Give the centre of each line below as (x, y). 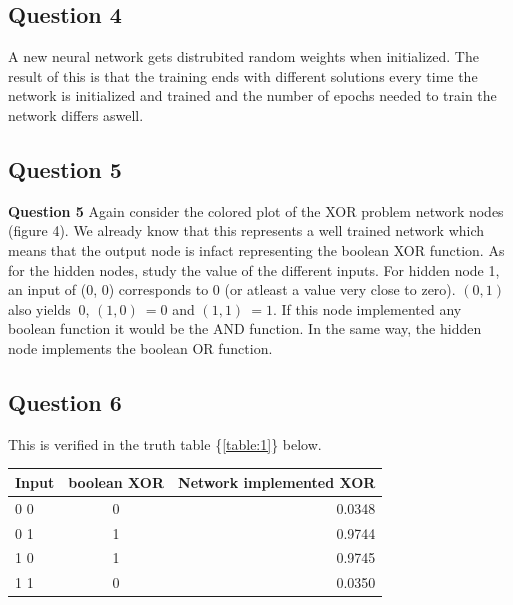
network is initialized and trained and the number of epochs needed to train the (252, 95)
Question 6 (65, 401)
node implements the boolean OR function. (140, 347)
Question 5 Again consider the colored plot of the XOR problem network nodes (256, 210)
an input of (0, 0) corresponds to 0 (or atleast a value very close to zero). (232, 289)
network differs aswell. (76, 114)
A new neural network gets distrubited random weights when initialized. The (243, 56)
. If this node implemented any (367, 308)
